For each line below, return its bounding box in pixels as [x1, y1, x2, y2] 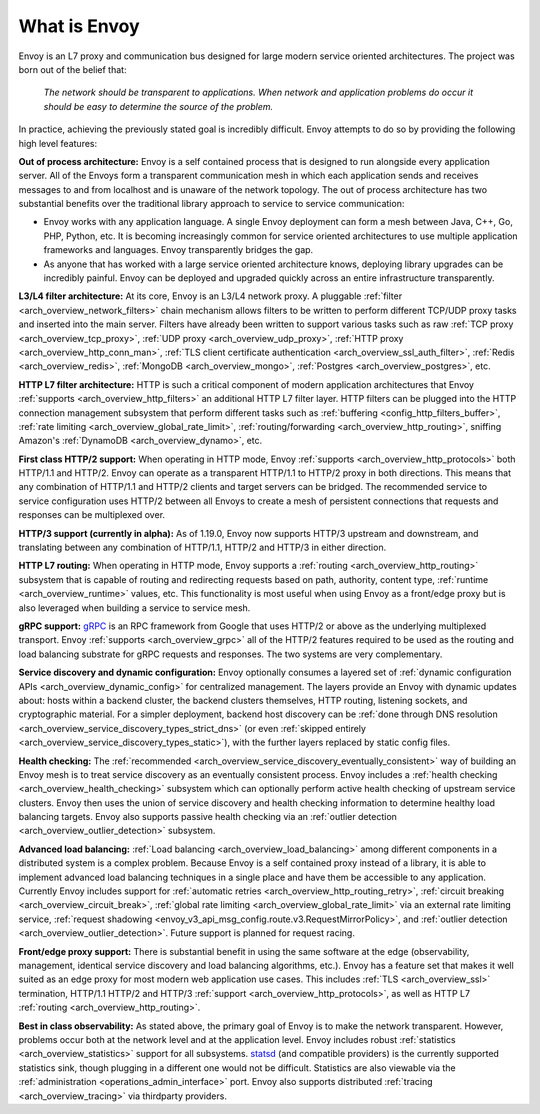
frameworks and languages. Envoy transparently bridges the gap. [43, 244, 314, 256]
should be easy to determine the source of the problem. [43, 100, 274, 112]
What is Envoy [18, 15, 140, 37]
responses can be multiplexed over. [18, 509, 165, 521]
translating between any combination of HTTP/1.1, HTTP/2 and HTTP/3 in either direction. [18, 541, 387, 554]
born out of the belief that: [18, 63, 127, 75]
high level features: [18, 137, 98, 149]
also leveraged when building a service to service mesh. [18, 601, 251, 614]
